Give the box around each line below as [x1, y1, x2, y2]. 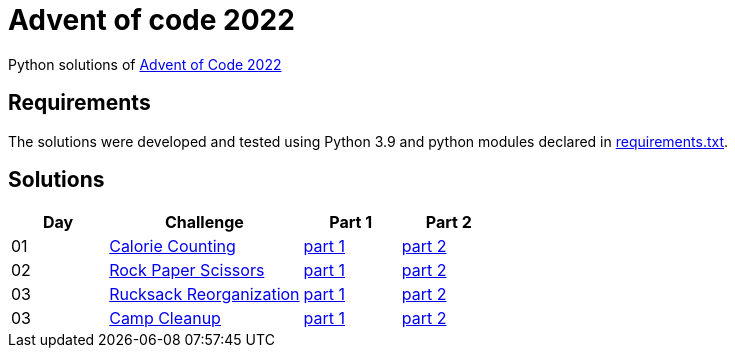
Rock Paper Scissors [109, 260, 265, 281]
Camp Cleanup [109, 308, 221, 329]
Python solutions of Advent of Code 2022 [8, 55, 282, 73]
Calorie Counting [109, 236, 236, 257]
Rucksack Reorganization [109, 284, 300, 305]
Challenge [164, 212, 244, 233]
